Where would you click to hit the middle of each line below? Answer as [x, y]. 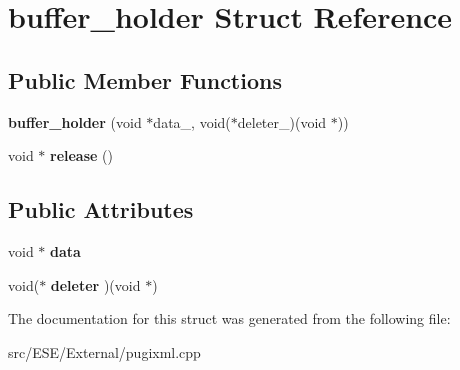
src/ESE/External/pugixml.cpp [104, 351]
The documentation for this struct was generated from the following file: [229, 318]
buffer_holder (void [75, 121]
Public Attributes [101, 209]
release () [81, 155]
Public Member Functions [145, 79]
